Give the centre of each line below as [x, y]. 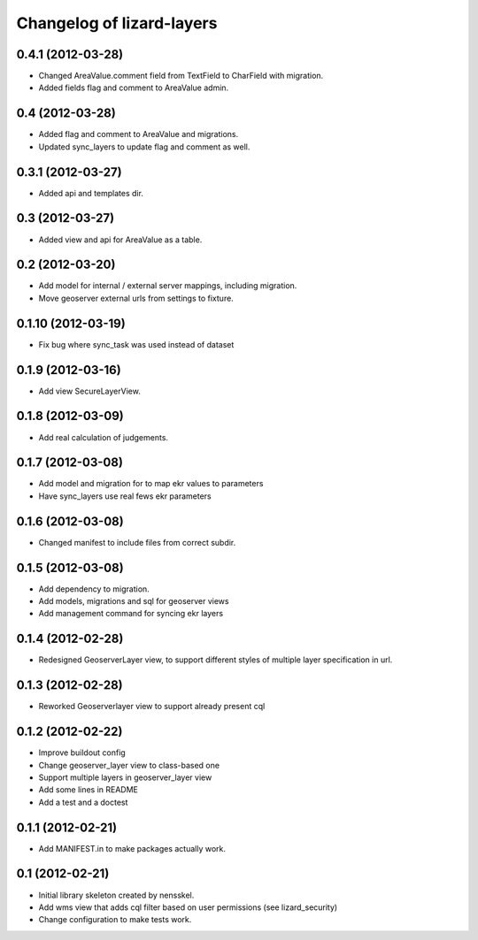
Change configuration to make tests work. [115, 920]
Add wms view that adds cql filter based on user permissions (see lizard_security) [188, 907]
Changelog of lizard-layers [117, 23]
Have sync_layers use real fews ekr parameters [125, 496]
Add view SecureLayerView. [89, 391]
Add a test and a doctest [83, 802]
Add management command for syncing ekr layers [131, 614]
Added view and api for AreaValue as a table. [120, 240]
